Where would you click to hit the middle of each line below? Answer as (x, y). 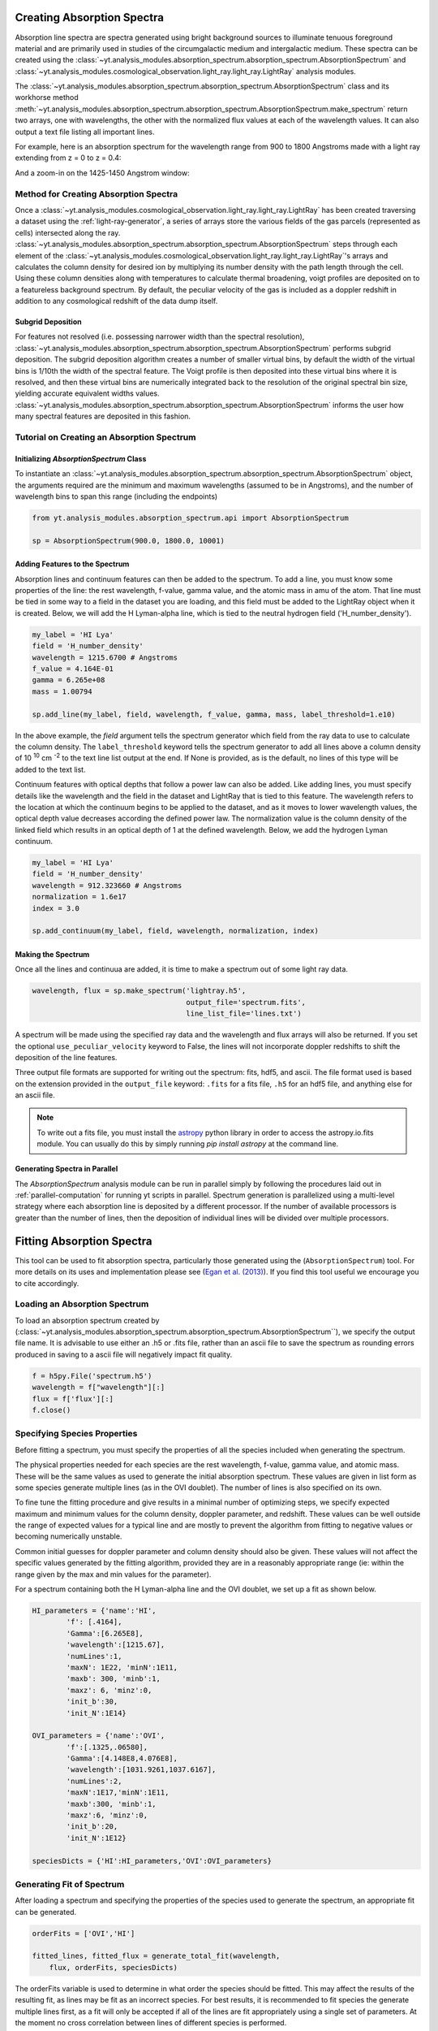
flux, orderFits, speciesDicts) (114, 1967)
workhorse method (47, 97)
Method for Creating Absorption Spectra (97, 193)
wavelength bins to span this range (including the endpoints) (116, 496)
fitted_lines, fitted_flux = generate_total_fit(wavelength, (156, 1956)
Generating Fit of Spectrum (70, 1884)
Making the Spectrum (52, 954)
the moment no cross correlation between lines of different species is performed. (151, 2023)
